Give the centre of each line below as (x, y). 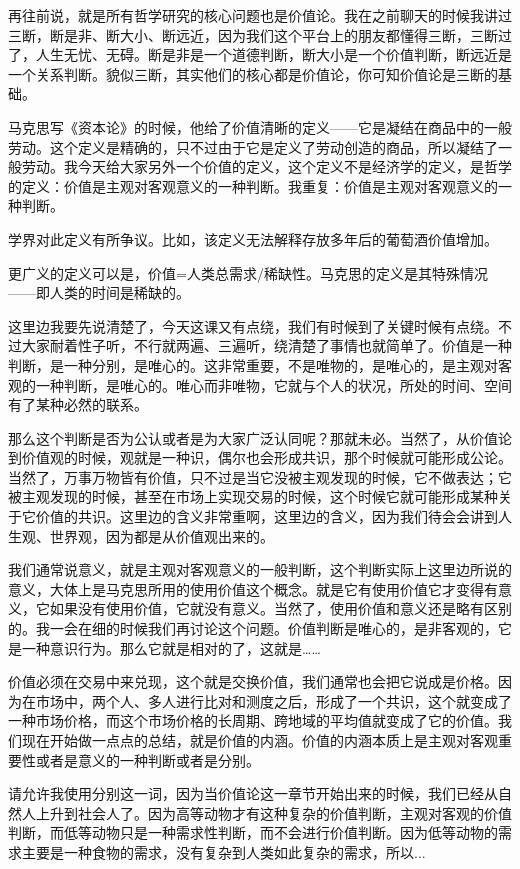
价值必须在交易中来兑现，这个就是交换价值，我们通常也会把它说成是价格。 (253, 681)
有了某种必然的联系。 (78, 404)
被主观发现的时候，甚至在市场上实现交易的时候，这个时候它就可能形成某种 (253, 496)
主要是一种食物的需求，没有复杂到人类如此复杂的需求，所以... (223, 851)
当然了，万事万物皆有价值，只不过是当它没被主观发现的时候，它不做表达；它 (260, 476)
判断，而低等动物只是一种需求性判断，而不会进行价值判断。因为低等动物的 (253, 832)
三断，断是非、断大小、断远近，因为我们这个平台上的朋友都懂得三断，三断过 (260, 34)
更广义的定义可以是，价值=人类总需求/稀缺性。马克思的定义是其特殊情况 (248, 272)
